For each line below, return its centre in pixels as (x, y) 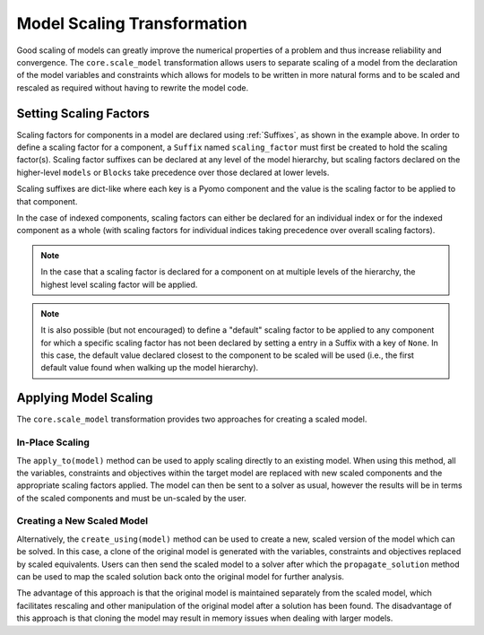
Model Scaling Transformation (132, 23)
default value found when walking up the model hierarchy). (150, 368)
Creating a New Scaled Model (82, 521)
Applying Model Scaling (85, 398)
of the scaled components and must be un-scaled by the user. (131, 498)
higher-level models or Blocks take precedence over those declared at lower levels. (173, 172)
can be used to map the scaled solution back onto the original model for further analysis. (181, 577)
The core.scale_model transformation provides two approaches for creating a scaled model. (192, 419)
